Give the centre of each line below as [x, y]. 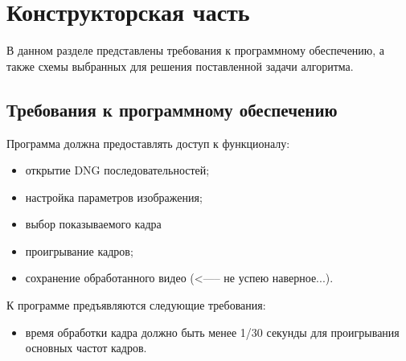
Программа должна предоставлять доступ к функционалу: [148, 143]
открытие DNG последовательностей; [117, 170]
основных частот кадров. [86, 348]
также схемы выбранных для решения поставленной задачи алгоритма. [180, 66]
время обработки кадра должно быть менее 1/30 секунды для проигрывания [212, 332]
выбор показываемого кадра [93, 224]
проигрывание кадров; [79, 250]
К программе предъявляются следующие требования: [136, 305]
